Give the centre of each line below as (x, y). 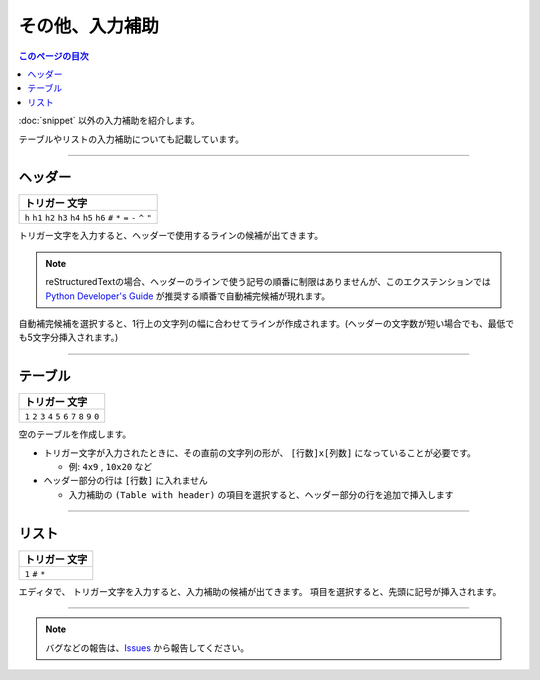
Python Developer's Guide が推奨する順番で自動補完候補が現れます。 (187, 296)
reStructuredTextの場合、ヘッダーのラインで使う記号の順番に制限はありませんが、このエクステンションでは (268, 282)
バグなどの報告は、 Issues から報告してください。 (147, 647)
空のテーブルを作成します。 (75, 434)
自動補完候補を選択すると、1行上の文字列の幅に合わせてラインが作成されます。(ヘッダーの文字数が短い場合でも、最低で (266, 323)
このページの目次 (53, 56)
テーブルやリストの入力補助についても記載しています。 (131, 139)
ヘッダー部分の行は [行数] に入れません (126, 481)
